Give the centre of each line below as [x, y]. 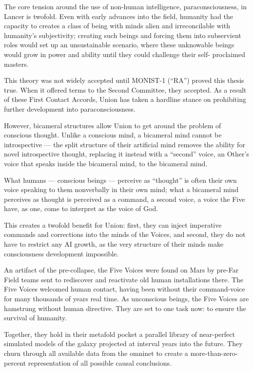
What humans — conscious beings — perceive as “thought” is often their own [120, 180]
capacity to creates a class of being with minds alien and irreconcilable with [117, 26]
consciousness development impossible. [61, 253]
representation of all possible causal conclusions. [100, 362]
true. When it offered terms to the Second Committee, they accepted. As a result [125, 89]
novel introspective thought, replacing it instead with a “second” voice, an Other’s [126, 154]
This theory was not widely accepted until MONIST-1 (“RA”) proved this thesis [124, 80]
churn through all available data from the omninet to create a [96, 353]
